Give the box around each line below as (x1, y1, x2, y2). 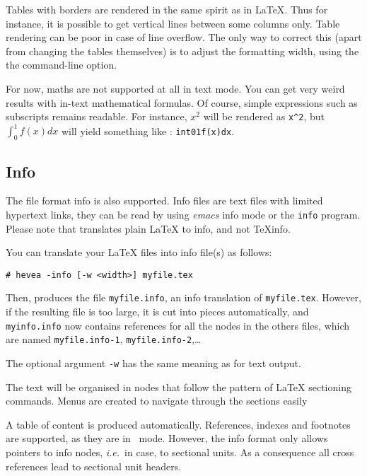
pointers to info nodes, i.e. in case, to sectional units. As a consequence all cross (6, 445, 354, 459)
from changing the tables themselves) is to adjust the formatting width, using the (6, 43, 359, 58)
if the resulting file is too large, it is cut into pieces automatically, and (6, 304, 309, 319)
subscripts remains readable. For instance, (6, 109, 187, 124)
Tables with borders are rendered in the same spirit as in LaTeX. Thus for (6, 2, 328, 16)
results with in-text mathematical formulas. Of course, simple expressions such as (6, 95, 358, 110)
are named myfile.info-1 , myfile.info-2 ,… (6, 332, 202, 347)
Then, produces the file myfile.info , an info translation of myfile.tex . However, (6, 290, 361, 305)
